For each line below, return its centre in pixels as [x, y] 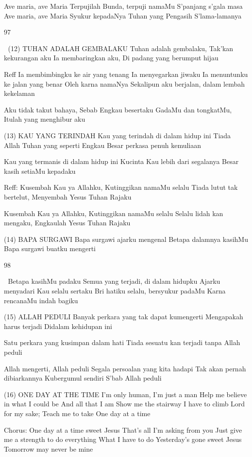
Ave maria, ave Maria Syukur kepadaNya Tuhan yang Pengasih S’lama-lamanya [123, 15]
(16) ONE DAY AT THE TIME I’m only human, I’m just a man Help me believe [126, 394]
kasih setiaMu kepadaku [40, 171]
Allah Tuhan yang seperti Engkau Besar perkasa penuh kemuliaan [102, 145]
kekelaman [19, 93]
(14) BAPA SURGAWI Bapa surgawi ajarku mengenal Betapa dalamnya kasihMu [126, 239]
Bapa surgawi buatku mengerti [50, 248]
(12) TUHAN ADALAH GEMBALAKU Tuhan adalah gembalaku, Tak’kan [121, 48]
